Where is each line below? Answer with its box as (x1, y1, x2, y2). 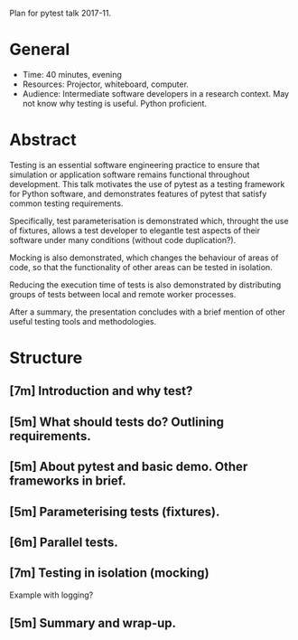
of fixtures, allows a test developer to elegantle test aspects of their (9, 225, 260, 236)
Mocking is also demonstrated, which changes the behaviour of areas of (9, 252, 279, 263)
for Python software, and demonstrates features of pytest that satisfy (9, 188, 267, 199)
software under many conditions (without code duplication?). (9, 234, 237, 245)
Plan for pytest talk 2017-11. (9, 8, 112, 18)
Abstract (9, 130, 77, 150)
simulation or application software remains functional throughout (9, 169, 250, 180)
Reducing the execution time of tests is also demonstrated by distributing (9, 279, 282, 290)
